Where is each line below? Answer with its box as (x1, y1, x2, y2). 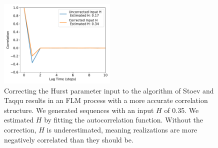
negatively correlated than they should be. (4, 134, 133, 144)
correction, (4, 124, 36, 134)
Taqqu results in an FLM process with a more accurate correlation (4, 95, 208, 105)
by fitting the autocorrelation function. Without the (44, 114, 203, 125)
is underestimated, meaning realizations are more (46, 124, 197, 134)
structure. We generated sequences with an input (4, 104, 154, 115)
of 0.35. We (164, 104, 199, 115)
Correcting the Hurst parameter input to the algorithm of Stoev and (4, 85, 214, 95)
